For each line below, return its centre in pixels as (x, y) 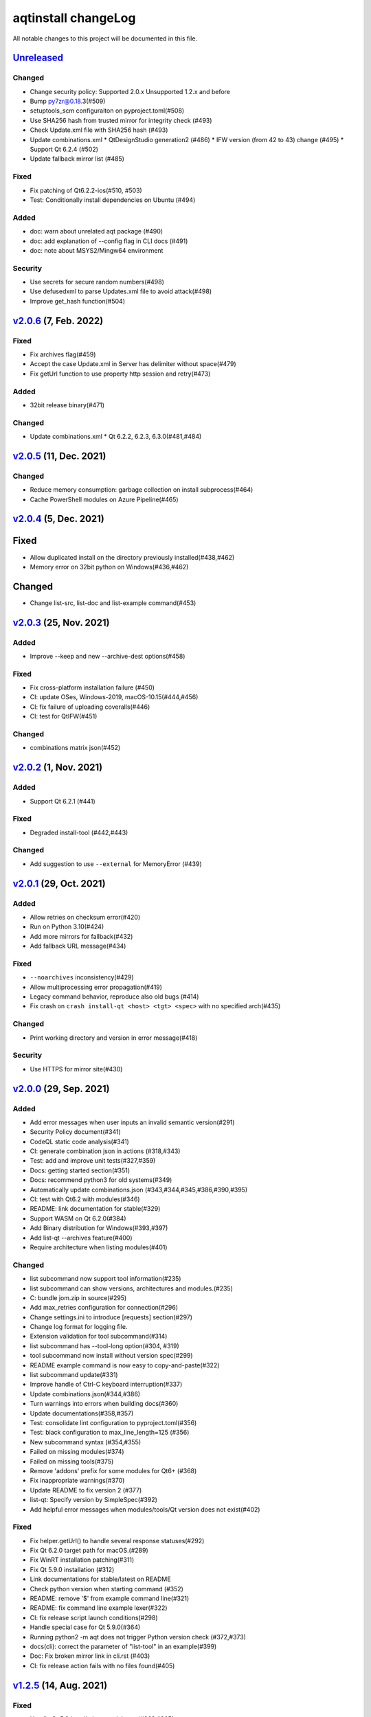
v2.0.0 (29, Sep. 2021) (61, 1089)
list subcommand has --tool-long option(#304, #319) (105, 1345)
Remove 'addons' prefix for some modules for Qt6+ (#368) (113, 1470)
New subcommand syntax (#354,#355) (86, 1442)
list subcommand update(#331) (74, 1375)
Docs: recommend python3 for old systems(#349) (101, 1180)
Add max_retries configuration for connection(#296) (104, 1308)
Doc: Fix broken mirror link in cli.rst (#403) (90, 1656)
